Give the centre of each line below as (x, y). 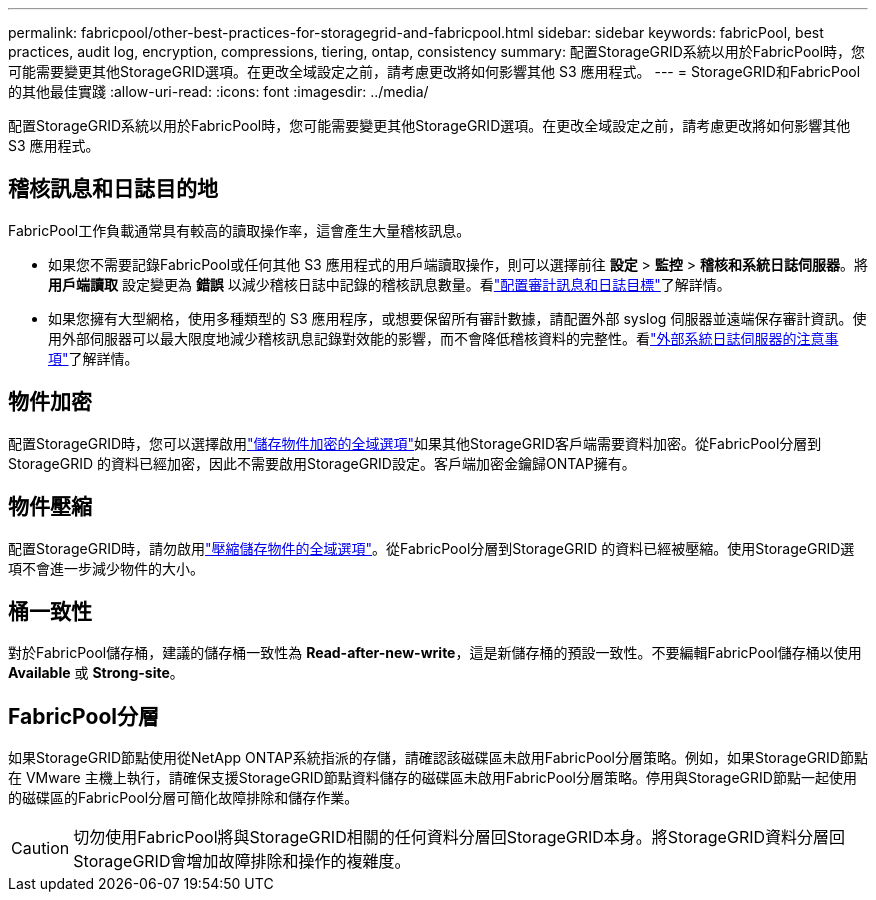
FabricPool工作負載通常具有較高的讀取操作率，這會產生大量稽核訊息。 (239, 230)
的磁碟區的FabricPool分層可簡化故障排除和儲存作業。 (183, 798)
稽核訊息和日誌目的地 (113, 189)
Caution (40, 848)
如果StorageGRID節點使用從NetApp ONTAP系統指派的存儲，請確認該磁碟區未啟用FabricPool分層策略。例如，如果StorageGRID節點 (438, 758)
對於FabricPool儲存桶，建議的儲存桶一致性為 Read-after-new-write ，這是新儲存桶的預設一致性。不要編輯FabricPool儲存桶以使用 (435, 653)
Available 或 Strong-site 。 (96, 673)
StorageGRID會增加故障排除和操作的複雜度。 (242, 861)
